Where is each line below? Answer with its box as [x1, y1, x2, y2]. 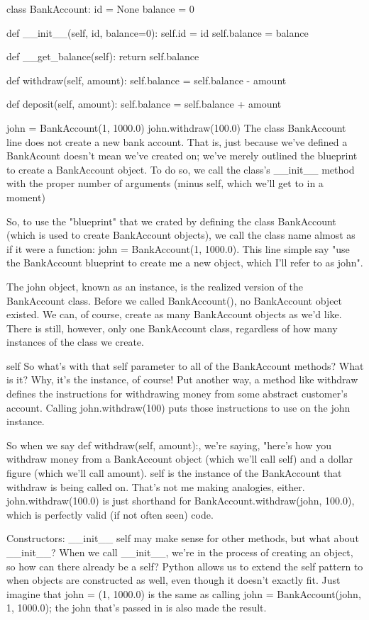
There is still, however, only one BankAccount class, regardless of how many [6, 320, 338, 335]
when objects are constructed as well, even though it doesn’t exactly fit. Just [6, 573, 341, 587]
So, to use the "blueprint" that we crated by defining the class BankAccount [6, 213, 336, 228]
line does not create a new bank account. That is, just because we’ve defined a [6, 134, 348, 149]
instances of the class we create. [6, 334, 144, 349]
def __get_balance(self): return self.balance [6, 49, 199, 64]
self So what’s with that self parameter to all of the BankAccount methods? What [6, 358, 364, 373]
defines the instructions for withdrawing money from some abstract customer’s [6, 386, 348, 401]
